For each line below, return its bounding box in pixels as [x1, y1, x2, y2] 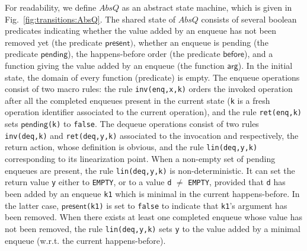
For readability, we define [5, 1, 97, 13]
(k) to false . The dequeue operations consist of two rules [47, 117, 259, 130]
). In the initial [238, 59, 293, 71]
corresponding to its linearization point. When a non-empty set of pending [5, 152, 276, 165]
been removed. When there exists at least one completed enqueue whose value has [5, 211, 303, 223]
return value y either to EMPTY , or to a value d [5, 176, 172, 188]
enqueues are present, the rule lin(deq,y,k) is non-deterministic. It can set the [5, 164, 295, 176]
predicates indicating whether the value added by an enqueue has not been [5, 24, 276, 37]
